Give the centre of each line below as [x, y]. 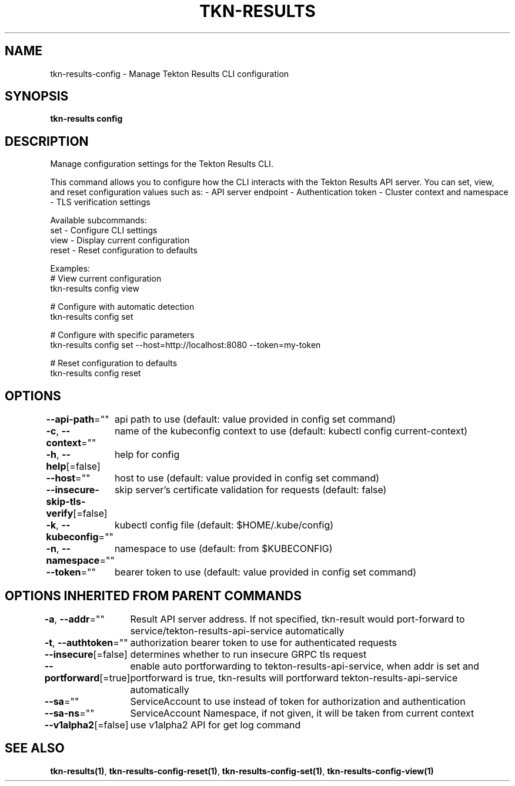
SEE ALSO [35, 748]
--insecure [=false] [86, 654]
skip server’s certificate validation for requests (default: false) [250, 490]
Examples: [70, 269]
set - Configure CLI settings [104, 230]
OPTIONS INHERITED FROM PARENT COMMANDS [153, 596]
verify [60, 514]
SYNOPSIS [37, 96]
